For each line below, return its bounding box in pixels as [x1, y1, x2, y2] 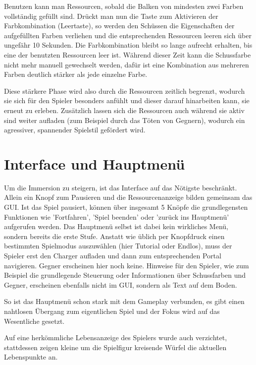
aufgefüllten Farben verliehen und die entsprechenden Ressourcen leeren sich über [4, 30, 252, 40]
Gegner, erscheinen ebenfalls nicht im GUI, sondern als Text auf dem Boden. [4, 279, 237, 290]
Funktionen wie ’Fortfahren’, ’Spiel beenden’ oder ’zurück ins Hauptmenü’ [4, 211, 229, 222]
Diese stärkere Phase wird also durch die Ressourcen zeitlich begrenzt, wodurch [4, 85, 245, 96]
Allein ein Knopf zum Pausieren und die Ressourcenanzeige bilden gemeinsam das [4, 192, 253, 202]
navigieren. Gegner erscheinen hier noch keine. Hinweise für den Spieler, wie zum [4, 260, 249, 270]
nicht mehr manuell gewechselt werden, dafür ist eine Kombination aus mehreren [4, 59, 249, 69]
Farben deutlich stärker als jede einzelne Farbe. [4, 69, 148, 79]
